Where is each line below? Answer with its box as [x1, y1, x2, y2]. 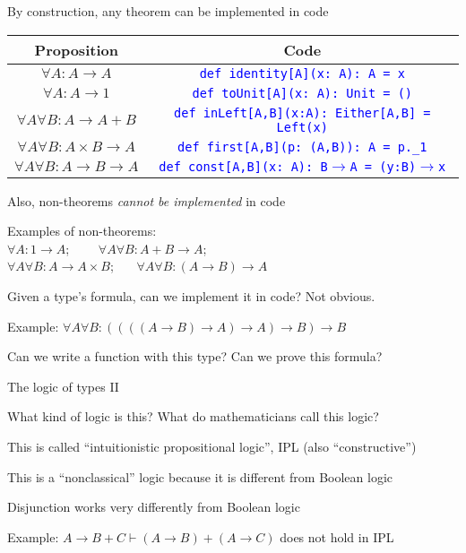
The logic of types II [7, 376, 119, 395]
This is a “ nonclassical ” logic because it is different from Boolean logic [7, 467, 393, 486]
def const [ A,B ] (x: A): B [159, 159, 328, 174]
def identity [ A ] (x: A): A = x [199, 65, 405, 81]
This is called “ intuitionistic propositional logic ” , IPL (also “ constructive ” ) [7, 436, 417, 455]
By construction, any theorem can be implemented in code [7, 2, 329, 20]
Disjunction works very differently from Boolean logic [7, 497, 300, 516]
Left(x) [276, 119, 328, 134]
